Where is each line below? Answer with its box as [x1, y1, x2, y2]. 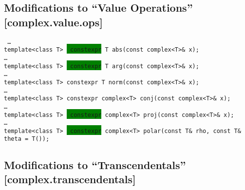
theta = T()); [4, 135, 50, 143]
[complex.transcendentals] [4, 171, 136, 186]
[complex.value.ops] [4, 14, 103, 29]
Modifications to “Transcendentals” [4, 157, 186, 172]
